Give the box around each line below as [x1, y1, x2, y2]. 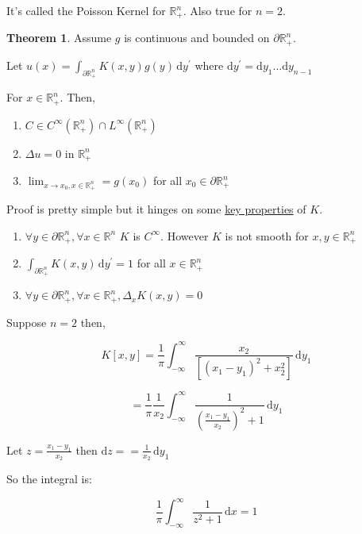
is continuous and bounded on [124, 29, 270, 46]
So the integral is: [6, 471, 92, 487]
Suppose [6, 313, 47, 330]
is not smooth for [225, 227, 309, 244]
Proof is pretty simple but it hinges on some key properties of [6, 201, 306, 217]
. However [160, 227, 209, 244]
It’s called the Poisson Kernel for [6, 2, 166, 18]
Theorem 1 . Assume [6, 29, 112, 46]
